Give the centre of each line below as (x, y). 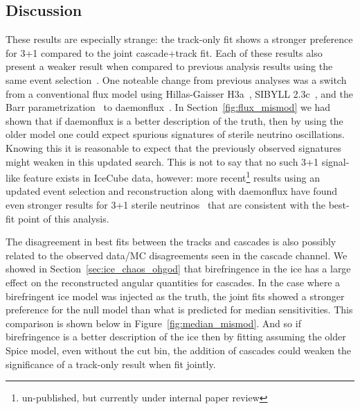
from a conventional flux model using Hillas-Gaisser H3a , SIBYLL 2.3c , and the (179, 93)
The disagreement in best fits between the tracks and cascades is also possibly (171, 242)
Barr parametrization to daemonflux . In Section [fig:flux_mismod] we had (168, 107)
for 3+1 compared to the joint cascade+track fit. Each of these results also (164, 52)
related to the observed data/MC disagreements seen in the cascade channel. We (177, 255)
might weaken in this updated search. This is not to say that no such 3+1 (162, 161)
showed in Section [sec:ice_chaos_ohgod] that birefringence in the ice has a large (178, 269)
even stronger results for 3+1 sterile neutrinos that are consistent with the (166, 204)
